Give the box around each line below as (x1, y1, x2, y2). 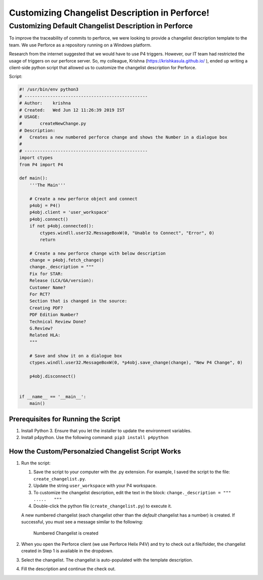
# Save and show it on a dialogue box (29, 353, 122, 359)
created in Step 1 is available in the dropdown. (21, 548, 113, 554)
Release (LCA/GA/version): (29, 278, 94, 283)
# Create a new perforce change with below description (29, 250, 166, 256)
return (39, 237, 56, 242)
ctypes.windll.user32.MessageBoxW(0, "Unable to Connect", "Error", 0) (39, 230, 215, 236)
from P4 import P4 (19, 161, 63, 167)
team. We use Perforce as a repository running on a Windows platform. (9, 42, 152, 48)
